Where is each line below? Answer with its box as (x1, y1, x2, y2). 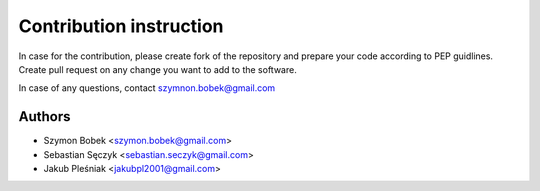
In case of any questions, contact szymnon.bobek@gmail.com (18, 82, 276, 94)
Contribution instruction (18, 15, 224, 37)
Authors (18, 108, 71, 125)
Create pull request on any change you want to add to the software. (18, 63, 297, 75)
